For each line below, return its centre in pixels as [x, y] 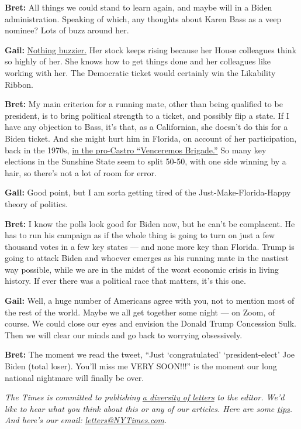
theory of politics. [36, 203]
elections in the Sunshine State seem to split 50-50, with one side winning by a [146, 161]
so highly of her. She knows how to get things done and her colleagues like [138, 61]
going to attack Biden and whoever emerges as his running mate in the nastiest [147, 258]
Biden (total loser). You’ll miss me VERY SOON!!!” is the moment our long [141, 366]
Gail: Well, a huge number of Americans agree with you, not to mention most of [150, 301]
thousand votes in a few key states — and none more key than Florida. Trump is [150, 246]
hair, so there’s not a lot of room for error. [81, 172]
